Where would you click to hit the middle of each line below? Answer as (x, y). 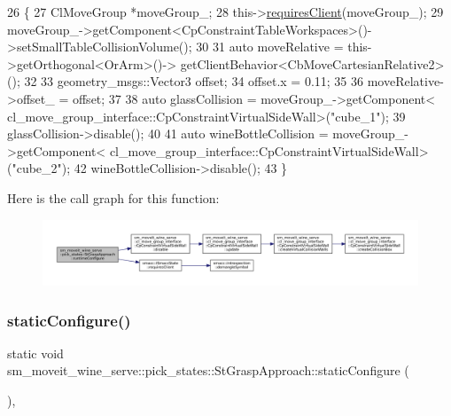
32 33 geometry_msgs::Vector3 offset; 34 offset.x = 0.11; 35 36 (194, 81)
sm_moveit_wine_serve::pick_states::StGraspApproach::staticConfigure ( (208, 370)
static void (35, 353)
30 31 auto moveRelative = (270, 47)
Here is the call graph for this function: (113, 197)
